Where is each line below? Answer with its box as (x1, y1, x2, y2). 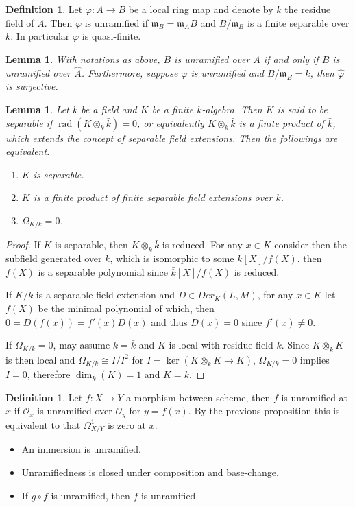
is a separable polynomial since (38, 264, 168, 279)
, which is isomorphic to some (110, 251, 234, 266)
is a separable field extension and (36, 287, 175, 302)
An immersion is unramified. (21, 442, 141, 456)
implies (299, 352, 330, 366)
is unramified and (191, 65, 264, 80)
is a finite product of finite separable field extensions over (33, 190, 273, 204)
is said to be (277, 102, 328, 116)
